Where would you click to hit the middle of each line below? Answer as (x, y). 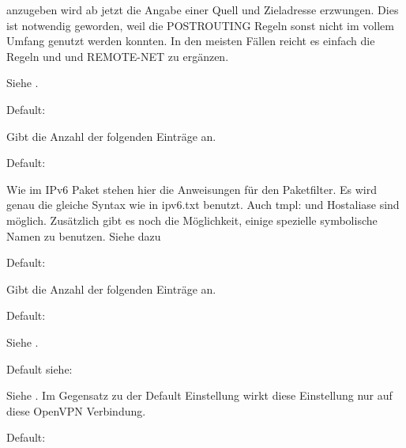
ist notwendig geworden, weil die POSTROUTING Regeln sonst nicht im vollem (200, 25)
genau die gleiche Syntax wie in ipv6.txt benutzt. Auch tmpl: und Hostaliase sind (203, 205)
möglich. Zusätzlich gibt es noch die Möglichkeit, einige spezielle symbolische (192, 220)
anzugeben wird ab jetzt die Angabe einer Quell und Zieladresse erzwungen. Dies (203, 9)
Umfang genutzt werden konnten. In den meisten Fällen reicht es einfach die (191, 41)
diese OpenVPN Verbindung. (76, 410)
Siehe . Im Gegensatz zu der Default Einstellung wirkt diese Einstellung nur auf (199, 395)
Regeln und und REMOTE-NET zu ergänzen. (118, 56)
